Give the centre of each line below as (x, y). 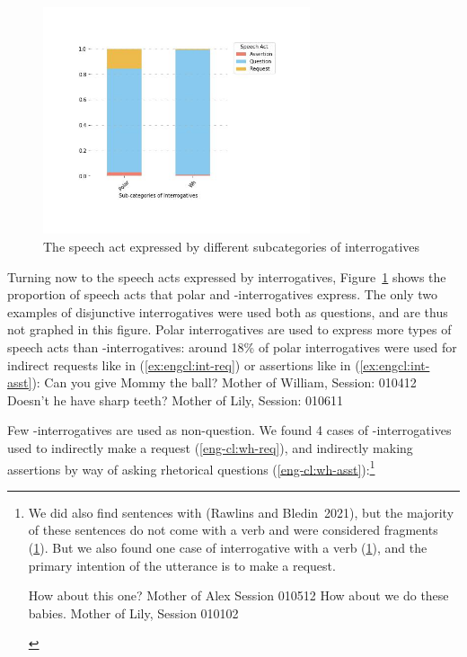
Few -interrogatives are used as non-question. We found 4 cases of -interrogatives (229, 430)
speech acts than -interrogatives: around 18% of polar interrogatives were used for (232, 347)
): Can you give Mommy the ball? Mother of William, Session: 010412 (224, 382)
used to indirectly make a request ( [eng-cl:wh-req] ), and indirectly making (210, 447)
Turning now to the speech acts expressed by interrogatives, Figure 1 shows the (227, 276)
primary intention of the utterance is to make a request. (182, 565)
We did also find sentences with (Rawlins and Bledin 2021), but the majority (241, 512)
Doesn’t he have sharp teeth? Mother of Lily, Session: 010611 (176, 400)
